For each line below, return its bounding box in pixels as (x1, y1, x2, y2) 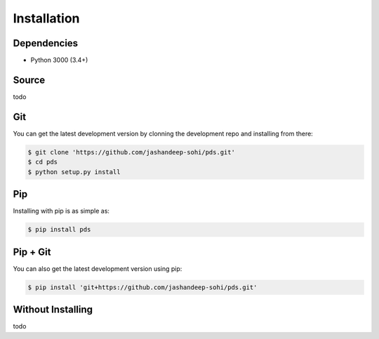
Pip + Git (13, 246, 51, 258)
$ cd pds (27, 158, 58, 166)
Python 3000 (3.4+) (30, 56, 88, 65)
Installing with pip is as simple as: (13, 207, 110, 215)
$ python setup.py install (27, 168, 121, 175)
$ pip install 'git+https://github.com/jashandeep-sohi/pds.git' (27, 283, 258, 291)
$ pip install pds (27, 225, 91, 234)
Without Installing (13, 304, 93, 316)
